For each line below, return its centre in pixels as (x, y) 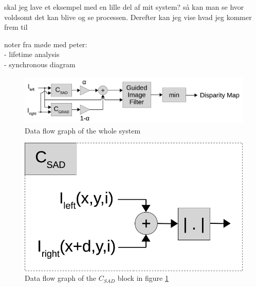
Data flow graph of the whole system (83, 130)
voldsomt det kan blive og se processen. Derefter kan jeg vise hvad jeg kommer (128, 17)
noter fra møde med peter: (46, 44)
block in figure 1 (143, 278)
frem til (16, 27)
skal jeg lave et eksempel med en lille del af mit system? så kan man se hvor (124, 7)
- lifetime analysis (32, 54)
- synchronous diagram (40, 64)
